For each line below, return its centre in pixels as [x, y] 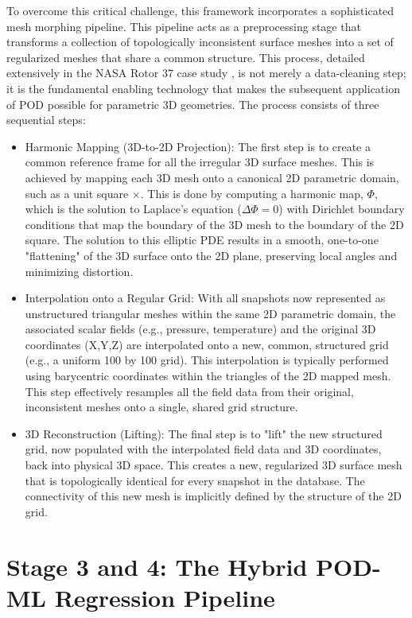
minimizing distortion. [79, 271]
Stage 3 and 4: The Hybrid [157, 566]
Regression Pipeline [165, 597]
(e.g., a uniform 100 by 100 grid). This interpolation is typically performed [207, 360]
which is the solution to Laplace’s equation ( [133, 209]
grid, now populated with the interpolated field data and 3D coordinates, [203, 449]
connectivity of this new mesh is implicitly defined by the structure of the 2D [213, 496]
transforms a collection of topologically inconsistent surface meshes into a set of [200, 42]
